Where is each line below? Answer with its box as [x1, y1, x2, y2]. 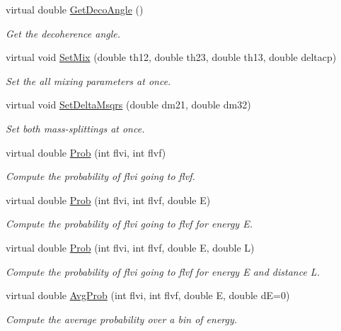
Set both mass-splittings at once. [6, 120, 145, 135]
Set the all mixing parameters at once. [6, 73, 171, 88]
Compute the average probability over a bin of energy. [6, 311, 238, 326]
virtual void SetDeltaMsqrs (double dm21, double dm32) [6, 97, 251, 112]
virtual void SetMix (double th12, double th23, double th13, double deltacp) [6, 50, 337, 64]
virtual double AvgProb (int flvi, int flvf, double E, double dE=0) [6, 288, 290, 303]
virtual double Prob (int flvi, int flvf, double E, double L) [6, 240, 255, 254]
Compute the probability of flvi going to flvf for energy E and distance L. [6, 264, 320, 279]
